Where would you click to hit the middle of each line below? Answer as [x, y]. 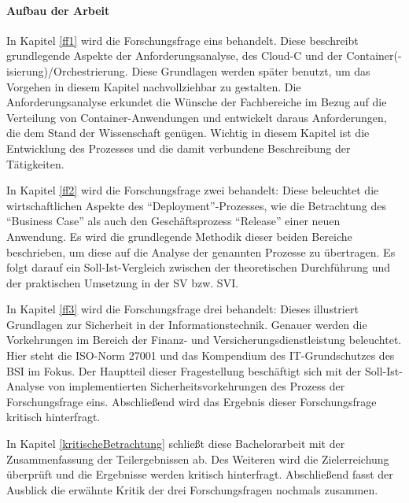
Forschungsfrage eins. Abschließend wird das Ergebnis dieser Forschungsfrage [192, 401]
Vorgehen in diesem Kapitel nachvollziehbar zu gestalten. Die [154, 86]
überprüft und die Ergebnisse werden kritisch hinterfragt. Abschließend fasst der [200, 474]
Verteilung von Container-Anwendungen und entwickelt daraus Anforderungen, [197, 117]
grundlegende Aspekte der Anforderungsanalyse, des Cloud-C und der [175, 55]
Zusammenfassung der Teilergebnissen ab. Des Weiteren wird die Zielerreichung [198, 459]
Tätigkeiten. [35, 163]
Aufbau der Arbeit [58, 10]
